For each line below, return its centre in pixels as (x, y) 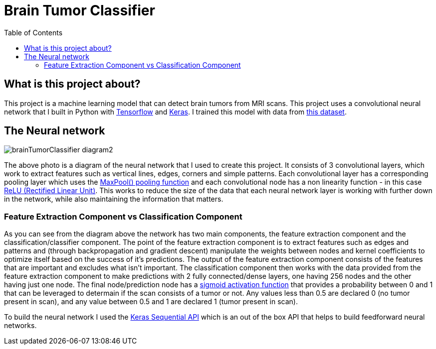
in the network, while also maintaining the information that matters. (114, 199)
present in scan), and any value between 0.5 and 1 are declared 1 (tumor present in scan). (151, 302)
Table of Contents (33, 32)
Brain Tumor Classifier (80, 10)
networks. (20, 326)
